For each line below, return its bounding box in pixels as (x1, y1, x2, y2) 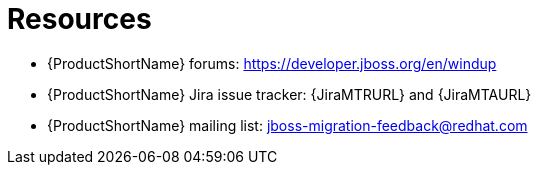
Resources (7, 2, 152, 36)
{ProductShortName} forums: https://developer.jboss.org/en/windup (47, 54, 497, 72)
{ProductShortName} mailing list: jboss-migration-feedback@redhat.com (47, 116, 528, 134)
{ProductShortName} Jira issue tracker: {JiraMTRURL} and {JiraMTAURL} (47, 85, 532, 103)
